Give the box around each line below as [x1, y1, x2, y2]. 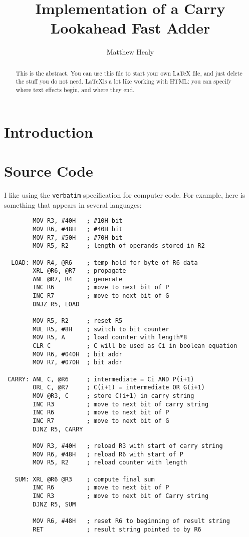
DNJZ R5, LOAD [33, 300, 80, 308]
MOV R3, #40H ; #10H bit [33, 217, 123, 225]
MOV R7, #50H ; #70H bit [33, 234, 123, 241]
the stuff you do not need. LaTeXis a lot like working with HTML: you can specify [16, 77, 231, 86]
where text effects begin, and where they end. [16, 86, 135, 94]
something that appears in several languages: [4, 199, 142, 210]
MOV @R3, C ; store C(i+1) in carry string [33, 392, 194, 400]
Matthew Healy [106, 47, 154, 57]
